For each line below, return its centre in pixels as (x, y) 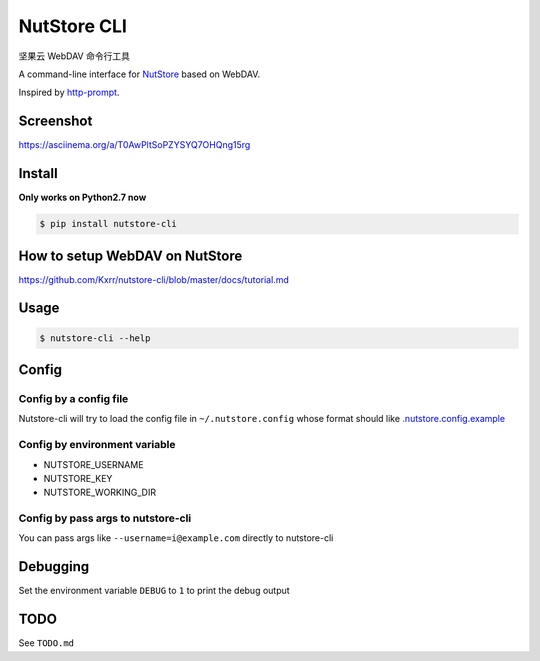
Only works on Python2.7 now (82, 197)
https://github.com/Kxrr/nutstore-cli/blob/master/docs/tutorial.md (153, 279)
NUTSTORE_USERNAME (93, 464)
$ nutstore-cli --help (95, 338)
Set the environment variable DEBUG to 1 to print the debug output (154, 591)
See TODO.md (46, 643)
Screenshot (55, 121)
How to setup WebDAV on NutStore (130, 255)
